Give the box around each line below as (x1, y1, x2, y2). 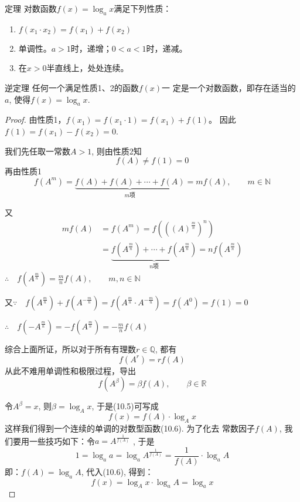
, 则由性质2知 (91, 144, 142, 157)
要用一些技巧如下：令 (12, 434, 95, 447)
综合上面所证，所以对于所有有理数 (5, 343, 136, 355)
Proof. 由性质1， (5, 113, 66, 126)
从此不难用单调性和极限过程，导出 (5, 364, 136, 376)
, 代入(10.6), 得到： (81, 465, 154, 477)
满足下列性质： (114, 2, 172, 14)
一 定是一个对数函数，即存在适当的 (162, 81, 296, 93)
